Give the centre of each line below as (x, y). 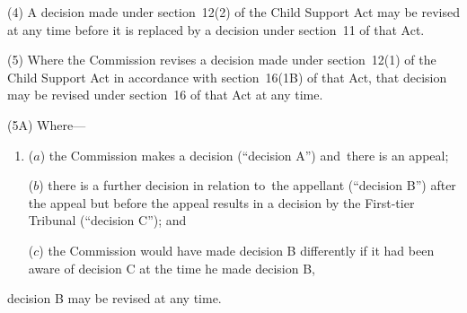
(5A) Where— (47, 124)
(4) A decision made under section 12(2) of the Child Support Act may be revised (233, 12)
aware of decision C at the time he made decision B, (172, 268)
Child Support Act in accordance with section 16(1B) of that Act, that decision (227, 77)
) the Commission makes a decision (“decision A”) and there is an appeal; (244, 155)
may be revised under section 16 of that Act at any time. (165, 95)
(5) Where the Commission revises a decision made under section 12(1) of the (222, 60)
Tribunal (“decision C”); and (107, 220)
